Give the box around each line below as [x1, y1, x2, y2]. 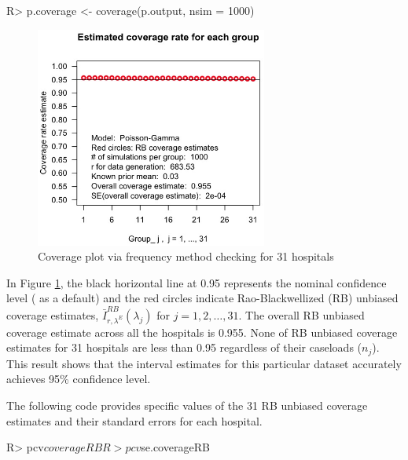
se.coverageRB [141, 439, 210, 455]
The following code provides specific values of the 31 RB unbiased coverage [6, 397, 368, 414]
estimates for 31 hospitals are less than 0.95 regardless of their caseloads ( [6, 339, 362, 356]
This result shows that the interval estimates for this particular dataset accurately [6, 355, 402, 371]
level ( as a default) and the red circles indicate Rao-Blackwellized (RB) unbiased [6, 290, 399, 306]
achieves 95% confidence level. [6, 371, 151, 387]
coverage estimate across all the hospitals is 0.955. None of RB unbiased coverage [6, 323, 398, 340]
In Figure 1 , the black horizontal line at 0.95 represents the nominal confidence [6, 274, 387, 290]
